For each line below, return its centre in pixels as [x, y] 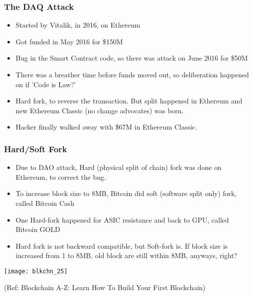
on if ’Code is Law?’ [46, 84]
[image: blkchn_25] [36, 271]
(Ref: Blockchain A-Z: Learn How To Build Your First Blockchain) [105, 287]
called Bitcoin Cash [45, 203]
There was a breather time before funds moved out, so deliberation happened [132, 74]
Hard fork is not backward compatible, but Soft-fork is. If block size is [122, 246]
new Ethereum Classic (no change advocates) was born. [100, 110]
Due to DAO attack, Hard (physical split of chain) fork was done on [118, 167]
